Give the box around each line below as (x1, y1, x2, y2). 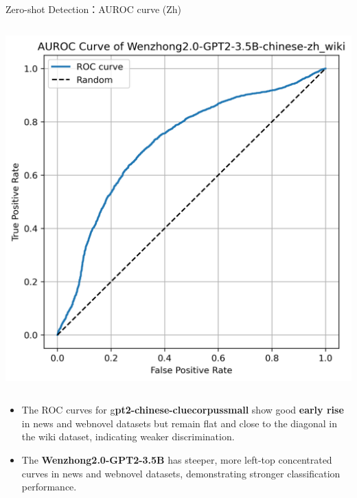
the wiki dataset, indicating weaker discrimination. (21, 429, 235, 444)
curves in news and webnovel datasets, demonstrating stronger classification (21, 466, 341, 480)
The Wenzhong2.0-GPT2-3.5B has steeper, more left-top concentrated (21, 452, 332, 466)
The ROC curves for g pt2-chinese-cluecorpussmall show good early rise (21, 403, 344, 417)
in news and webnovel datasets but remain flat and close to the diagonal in (21, 416, 338, 430)
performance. (21, 479, 77, 494)
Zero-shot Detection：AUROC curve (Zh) (5, 2, 182, 16)
